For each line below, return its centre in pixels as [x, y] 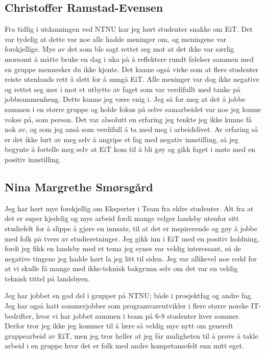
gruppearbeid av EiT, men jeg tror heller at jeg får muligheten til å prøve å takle [131, 335]
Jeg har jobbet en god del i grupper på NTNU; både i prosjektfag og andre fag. [129, 295]
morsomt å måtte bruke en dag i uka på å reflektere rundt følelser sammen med [129, 59]
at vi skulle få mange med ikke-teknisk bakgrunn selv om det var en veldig [121, 268]
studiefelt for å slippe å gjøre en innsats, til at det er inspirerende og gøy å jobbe [131, 228]
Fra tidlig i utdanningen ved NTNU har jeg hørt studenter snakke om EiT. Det [129, 29]
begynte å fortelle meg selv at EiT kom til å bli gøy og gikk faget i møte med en [130, 149]
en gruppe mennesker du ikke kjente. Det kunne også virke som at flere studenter [132, 69]
